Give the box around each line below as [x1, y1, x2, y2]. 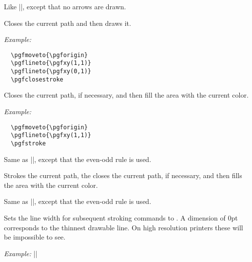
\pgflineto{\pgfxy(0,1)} [11, 68, 91, 75]
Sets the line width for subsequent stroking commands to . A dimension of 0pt [4, 212, 238, 222]
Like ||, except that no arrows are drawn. [4, 1, 126, 11]
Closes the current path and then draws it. [4, 18, 131, 28]
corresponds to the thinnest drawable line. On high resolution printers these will [4, 222, 243, 232]
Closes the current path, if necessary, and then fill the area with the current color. [4, 90, 249, 100]
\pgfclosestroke [11, 76, 63, 83]
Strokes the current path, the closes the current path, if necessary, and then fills [4, 170, 242, 181]
